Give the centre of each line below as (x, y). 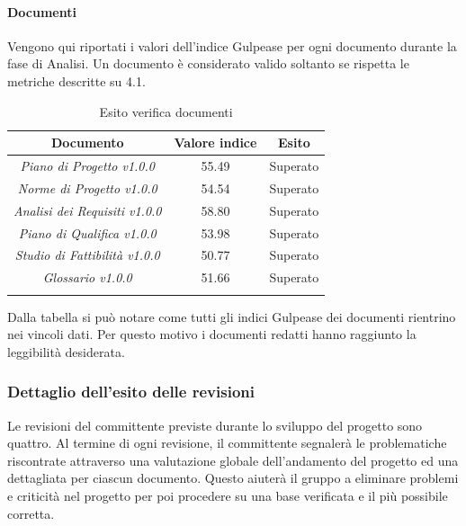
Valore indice (215, 143)
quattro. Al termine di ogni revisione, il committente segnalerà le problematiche (227, 443)
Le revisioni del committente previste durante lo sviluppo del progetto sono (215, 425)
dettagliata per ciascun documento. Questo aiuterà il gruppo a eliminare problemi (233, 478)
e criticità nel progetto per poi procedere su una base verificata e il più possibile (228, 495)
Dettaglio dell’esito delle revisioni (131, 392)
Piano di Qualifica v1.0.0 (87, 232)
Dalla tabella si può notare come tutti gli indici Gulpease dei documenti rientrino (232, 316)
